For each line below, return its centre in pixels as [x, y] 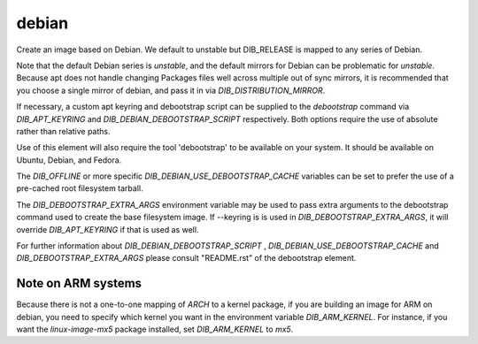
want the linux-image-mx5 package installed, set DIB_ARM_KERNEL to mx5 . [155, 329]
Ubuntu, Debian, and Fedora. [69, 160]
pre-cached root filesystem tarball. [80, 188]
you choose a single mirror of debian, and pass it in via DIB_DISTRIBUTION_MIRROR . [171, 90]
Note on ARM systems [79, 283]
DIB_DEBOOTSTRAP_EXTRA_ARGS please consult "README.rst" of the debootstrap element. [186, 258]
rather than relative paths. [63, 131]
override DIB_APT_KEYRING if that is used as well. [108, 229]
